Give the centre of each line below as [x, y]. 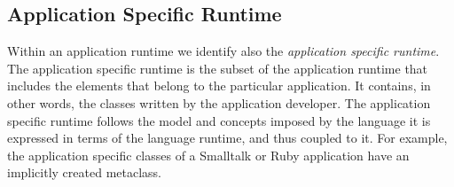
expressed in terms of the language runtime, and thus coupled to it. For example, [227, 138]
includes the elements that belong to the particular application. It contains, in [219, 86]
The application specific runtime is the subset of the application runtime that [218, 68]
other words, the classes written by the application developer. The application [219, 102]
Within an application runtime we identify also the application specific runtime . [223, 51]
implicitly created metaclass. [85, 172]
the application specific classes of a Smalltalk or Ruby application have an [208, 155]
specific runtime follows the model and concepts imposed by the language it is [219, 120]
